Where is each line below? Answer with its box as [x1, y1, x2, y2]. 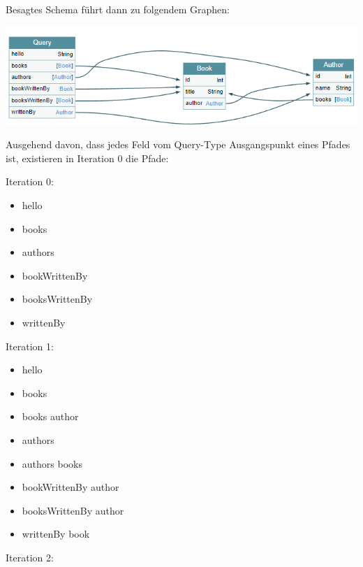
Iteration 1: [6, 338, 54, 353]
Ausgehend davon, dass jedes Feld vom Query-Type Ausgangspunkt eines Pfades [6, 137, 350, 152]
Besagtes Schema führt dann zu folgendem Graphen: [6, 2, 230, 16]
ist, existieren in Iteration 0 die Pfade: [6, 150, 169, 165]
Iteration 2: [6, 550, 54, 564]
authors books [22, 456, 82, 471]
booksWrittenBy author [22, 503, 124, 517]
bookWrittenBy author [22, 480, 119, 494]
